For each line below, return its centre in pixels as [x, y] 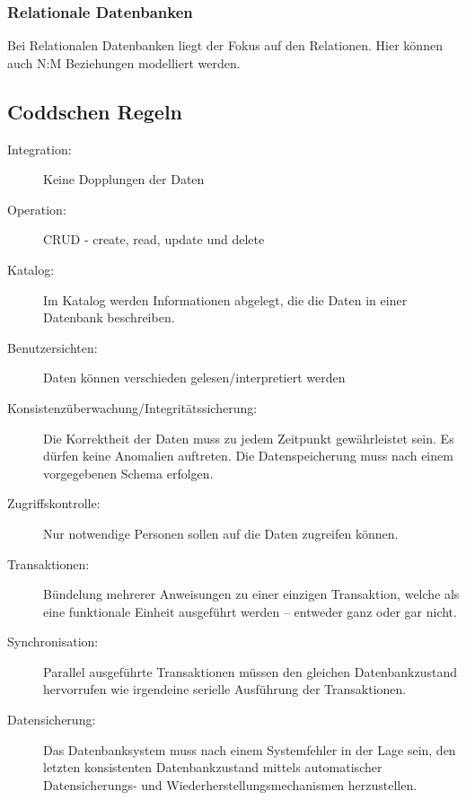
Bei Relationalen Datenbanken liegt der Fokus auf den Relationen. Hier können [225, 45]
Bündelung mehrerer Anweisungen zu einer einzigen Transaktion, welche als [251, 594]
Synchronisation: [53, 642]
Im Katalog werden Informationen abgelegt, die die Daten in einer [225, 299]
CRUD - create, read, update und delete [154, 239]
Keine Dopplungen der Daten [124, 179]
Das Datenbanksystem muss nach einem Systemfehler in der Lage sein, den [250, 749]
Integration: [40, 149]
